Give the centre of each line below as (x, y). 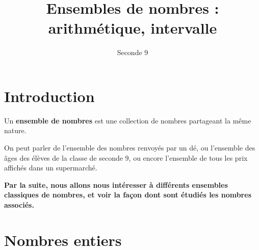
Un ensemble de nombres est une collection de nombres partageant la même (128, 120)
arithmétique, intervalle (133, 28)
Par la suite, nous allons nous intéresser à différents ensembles (116, 184)
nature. (15, 130)
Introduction (49, 96)
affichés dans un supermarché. (51, 168)
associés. (19, 205)
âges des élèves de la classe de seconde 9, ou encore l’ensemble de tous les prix (126, 157)
